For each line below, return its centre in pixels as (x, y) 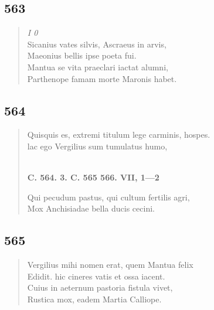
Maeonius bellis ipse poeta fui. (82, 55)
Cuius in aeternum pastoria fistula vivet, (100, 287)
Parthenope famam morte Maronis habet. (102, 78)
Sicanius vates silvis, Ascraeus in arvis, (97, 44)
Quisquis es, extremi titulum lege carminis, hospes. (119, 134)
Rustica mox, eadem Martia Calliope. (94, 299)
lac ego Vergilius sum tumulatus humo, (97, 146)
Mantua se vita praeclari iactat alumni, (98, 67)
